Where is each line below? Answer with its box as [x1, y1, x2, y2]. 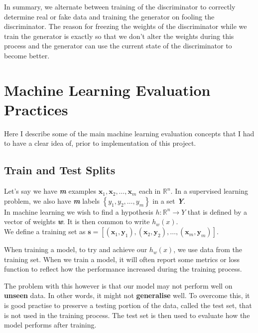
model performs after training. [4, 320, 97, 330]
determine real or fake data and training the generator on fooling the [4, 11, 215, 21]
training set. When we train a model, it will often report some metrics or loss [4, 254, 240, 264]
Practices [4, 99, 68, 119]
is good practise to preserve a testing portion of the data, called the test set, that [4, 300, 252, 311]
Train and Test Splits [4, 162, 116, 178]
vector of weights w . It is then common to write [4, 216, 150, 227]
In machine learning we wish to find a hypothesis [4, 206, 153, 217]
